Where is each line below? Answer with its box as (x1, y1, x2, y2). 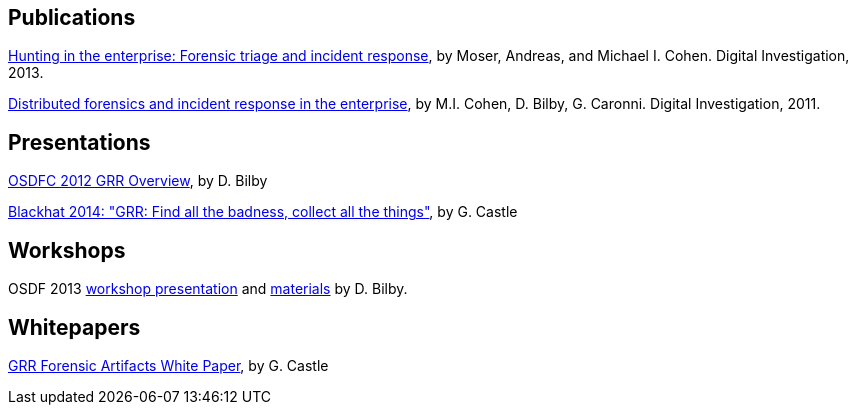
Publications (8, 5, 136, 30)
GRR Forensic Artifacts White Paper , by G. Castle (8, 356, 329, 374)
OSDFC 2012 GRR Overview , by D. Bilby (8, 172, 268, 190)
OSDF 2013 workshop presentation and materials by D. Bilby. (8, 280, 408, 298)
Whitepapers (8, 314, 141, 340)
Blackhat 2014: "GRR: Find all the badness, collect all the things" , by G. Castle (8, 203, 518, 221)
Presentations (8, 129, 151, 155)
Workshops (8, 237, 126, 263)
